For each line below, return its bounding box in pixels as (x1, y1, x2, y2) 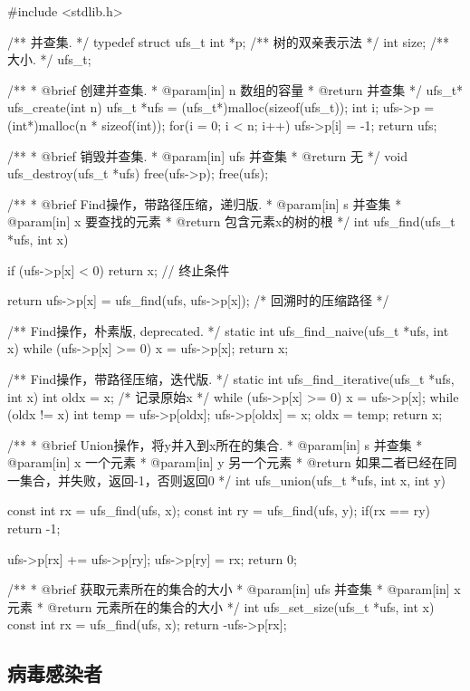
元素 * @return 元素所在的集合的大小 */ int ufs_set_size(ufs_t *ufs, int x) (7, 597, 435, 616)
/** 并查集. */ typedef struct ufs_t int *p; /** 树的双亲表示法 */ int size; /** (7, 32, 449, 51)
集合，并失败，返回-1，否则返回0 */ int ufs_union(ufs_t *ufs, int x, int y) (19, 470, 446, 489)
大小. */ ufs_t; (7, 50, 91, 69)
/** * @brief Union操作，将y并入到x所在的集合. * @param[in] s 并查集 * (7, 435, 423, 454)
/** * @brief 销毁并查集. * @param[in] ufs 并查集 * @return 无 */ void (7, 146, 408, 165)
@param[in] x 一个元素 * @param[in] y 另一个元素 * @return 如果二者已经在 (7, 453, 445, 472)
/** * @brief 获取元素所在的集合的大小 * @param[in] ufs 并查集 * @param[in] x (7, 580, 461, 599)
